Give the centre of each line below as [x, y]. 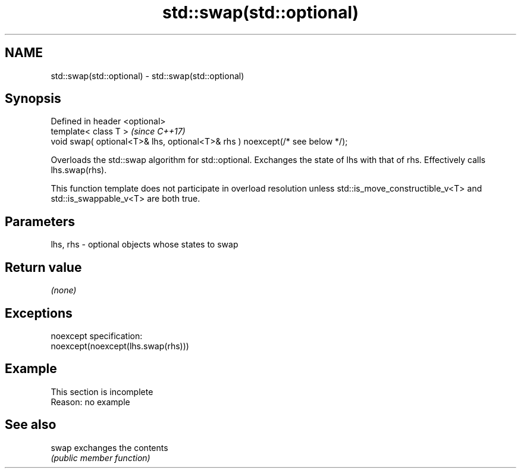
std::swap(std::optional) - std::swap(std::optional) [147, 76]
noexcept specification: [97, 336]
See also [31, 425]
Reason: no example [90, 402]
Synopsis [33, 99]
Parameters [40, 221]
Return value [43, 267]
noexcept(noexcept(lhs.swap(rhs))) [120, 346]
